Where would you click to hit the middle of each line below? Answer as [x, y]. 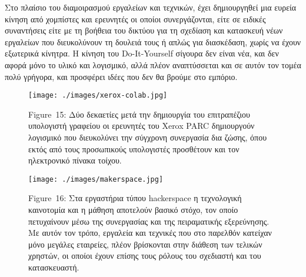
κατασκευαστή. [54, 267]
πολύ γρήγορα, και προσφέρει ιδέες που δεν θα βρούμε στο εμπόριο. [121, 76]
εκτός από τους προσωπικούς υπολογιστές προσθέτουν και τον [134, 148]
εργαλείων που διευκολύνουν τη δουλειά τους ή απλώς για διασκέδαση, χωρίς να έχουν [153, 41]
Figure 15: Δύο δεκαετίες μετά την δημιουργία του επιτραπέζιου [139, 114]
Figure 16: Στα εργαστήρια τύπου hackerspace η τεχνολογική [135, 198]
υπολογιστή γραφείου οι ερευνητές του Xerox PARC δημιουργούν [142, 126]
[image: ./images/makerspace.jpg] [96, 179]
